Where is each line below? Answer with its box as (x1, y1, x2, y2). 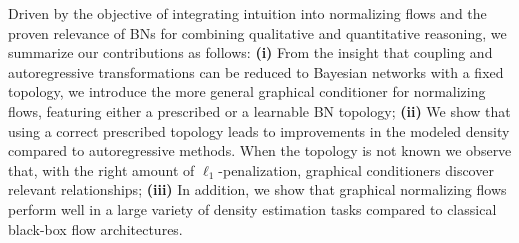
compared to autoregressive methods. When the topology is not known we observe (8, 140, 512, 161)
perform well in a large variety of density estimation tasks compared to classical (8, 198, 497, 219)
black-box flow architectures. (8, 218, 183, 239)
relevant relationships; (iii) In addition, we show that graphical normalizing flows (8, 179, 507, 200)
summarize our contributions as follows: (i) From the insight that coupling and (8, 42, 493, 63)
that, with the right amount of (8, 159, 195, 180)
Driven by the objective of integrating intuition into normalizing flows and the (8, 3, 487, 23)
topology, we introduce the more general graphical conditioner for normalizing (8, 81, 486, 102)
